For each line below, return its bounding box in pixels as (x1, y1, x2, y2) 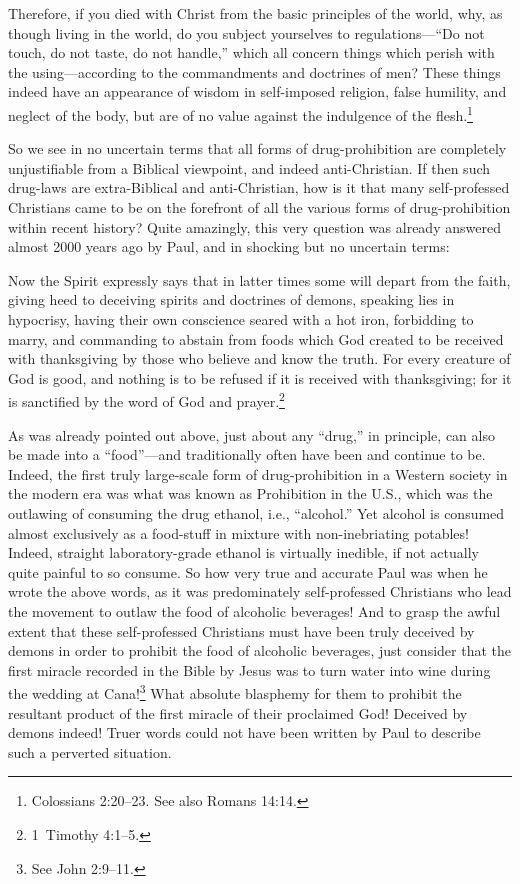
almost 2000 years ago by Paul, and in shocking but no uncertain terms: (8, 236, 450, 257)
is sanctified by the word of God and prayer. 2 (8, 388, 285, 411)
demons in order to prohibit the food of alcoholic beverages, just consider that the (8, 640, 511, 661)
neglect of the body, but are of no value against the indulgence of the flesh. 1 (8, 101, 473, 125)
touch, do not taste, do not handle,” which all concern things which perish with (8, 42, 495, 63)
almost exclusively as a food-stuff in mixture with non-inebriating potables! (8, 522, 469, 543)
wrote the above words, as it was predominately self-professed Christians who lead (8, 581, 512, 602)
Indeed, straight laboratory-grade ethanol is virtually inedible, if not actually (8, 542, 479, 563)
